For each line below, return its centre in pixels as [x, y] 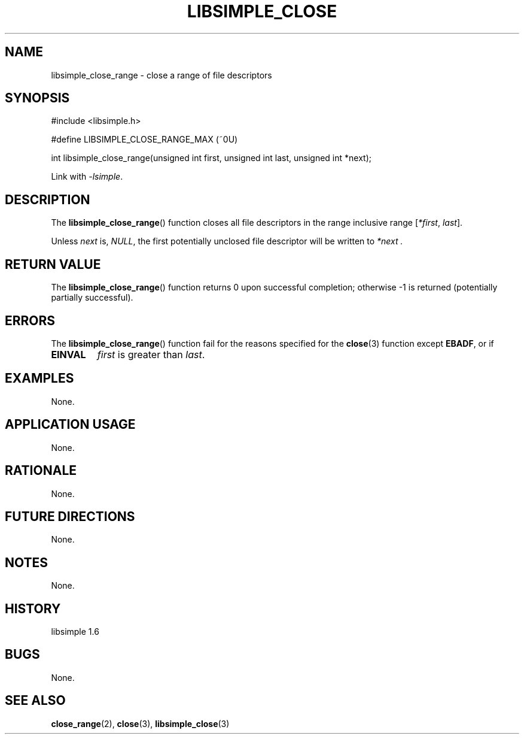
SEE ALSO [35, 701]
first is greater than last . [151, 354]
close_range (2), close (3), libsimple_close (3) [140, 723]
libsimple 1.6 [75, 632]
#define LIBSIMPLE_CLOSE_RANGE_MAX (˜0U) [144, 140]
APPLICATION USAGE [70, 425]
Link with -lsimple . [87, 177]
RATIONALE [41, 471]
